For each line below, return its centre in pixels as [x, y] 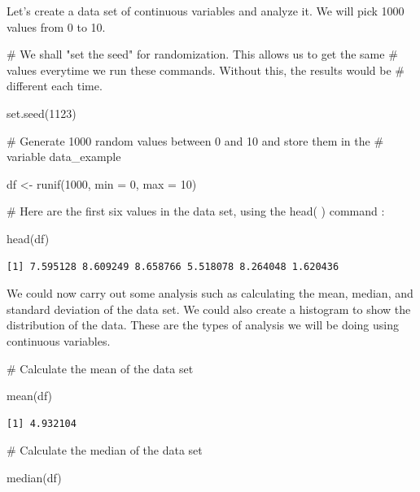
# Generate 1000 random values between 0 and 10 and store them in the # [195, 140]
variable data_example [64, 157]
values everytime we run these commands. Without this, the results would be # [206, 70]
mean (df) [30, 396]
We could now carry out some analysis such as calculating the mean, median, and [210, 293]
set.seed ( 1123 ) [42, 113]
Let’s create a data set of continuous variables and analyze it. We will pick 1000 [206, 11]
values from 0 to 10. [56, 26]
